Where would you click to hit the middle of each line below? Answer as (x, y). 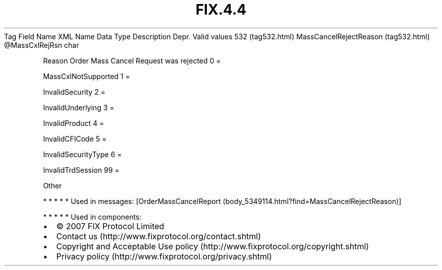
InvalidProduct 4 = (74, 123)
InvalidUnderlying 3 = (79, 107)
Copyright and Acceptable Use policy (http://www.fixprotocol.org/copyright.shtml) (213, 246)
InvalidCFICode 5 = (75, 139)
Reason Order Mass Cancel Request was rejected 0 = (132, 60)
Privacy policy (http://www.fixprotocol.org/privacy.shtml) (164, 256)
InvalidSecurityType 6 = (82, 154)
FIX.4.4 (221, 10)
